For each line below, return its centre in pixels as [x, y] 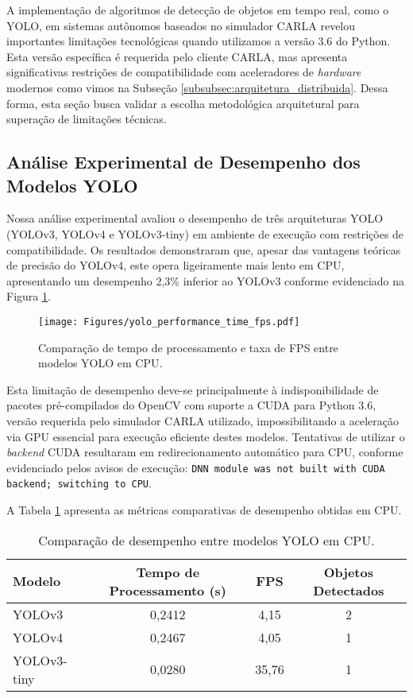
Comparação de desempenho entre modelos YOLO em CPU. [206, 540]
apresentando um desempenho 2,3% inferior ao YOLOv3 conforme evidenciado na [206, 280]
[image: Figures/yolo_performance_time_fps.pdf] [169, 322]
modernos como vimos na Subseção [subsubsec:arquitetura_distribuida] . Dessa [197, 87]
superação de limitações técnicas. [87, 119]
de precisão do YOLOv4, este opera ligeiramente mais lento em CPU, [176, 265]
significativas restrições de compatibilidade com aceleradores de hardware [184, 72]
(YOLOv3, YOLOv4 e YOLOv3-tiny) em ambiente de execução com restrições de [205, 233]
